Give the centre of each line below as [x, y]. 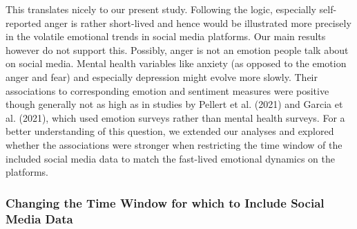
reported [23, 22]
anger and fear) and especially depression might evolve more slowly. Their [162, 76]
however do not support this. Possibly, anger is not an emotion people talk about [177, 49]
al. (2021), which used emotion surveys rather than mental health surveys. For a [175, 117]
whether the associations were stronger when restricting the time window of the [174, 144]
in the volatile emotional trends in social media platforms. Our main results [166, 36]
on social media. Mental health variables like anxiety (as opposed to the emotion [176, 63]
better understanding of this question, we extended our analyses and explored [170, 131]
